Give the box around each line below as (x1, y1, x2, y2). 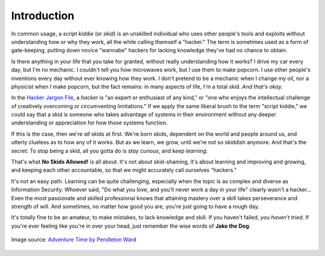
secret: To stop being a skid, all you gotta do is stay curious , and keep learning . (11, 147, 208, 154)
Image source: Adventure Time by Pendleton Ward (11, 236, 137, 243)
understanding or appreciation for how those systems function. (11, 119, 168, 126)
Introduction (11, 9, 75, 22)
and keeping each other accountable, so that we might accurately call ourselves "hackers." (11, 166, 237, 174)
